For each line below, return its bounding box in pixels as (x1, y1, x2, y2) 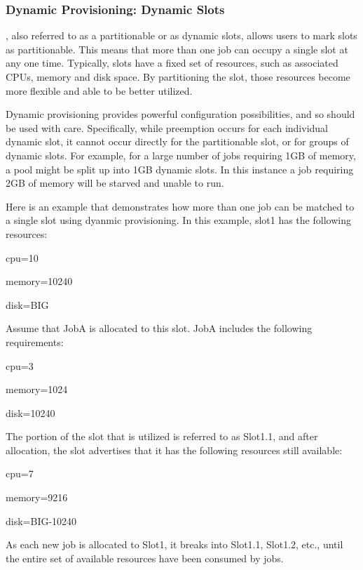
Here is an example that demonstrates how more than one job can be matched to (6, 199, 355, 213)
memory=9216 (6, 490, 68, 505)
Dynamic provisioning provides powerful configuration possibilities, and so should (6, 107, 355, 121)
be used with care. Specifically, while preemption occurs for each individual (6, 120, 329, 135)
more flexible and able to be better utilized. (6, 83, 193, 98)
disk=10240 (6, 405, 55, 420)
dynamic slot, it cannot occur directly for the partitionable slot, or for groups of (6, 134, 349, 149)
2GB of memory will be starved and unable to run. (6, 175, 224, 190)
